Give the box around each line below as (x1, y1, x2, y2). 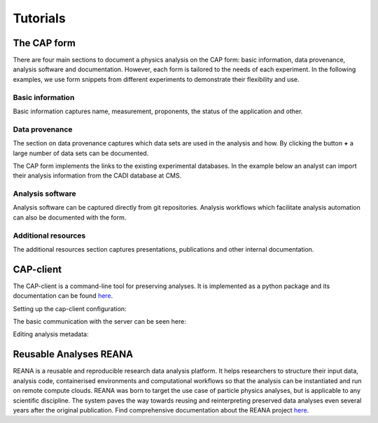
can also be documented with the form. (13, 213, 127, 222)
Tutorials (13, 10, 66, 26)
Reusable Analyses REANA (13, 348, 133, 360)
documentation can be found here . (13, 292, 113, 300)
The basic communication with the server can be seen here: (13, 317, 187, 326)
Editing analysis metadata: (13, 330, 89, 338)
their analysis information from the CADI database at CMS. (13, 171, 182, 180)
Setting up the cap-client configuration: (13, 304, 127, 313)
